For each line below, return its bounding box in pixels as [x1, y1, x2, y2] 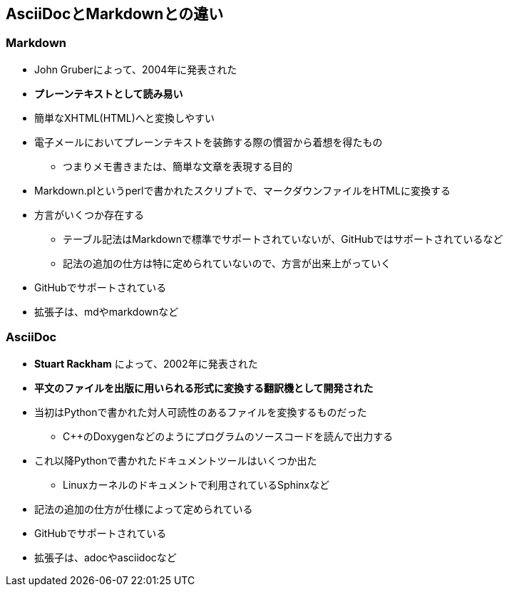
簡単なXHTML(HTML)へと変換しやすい [34, 111, 215, 124]
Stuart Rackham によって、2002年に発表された [34, 357, 258, 370]
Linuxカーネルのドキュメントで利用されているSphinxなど [63, 478, 330, 491]
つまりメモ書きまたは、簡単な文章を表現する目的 [63, 160, 292, 172]
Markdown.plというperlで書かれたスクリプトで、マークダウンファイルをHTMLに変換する [34, 184, 451, 197]
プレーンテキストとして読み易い [34, 87, 183, 100]
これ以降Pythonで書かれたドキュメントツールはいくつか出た [34, 454, 317, 467]
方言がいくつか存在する [34, 208, 144, 221]
